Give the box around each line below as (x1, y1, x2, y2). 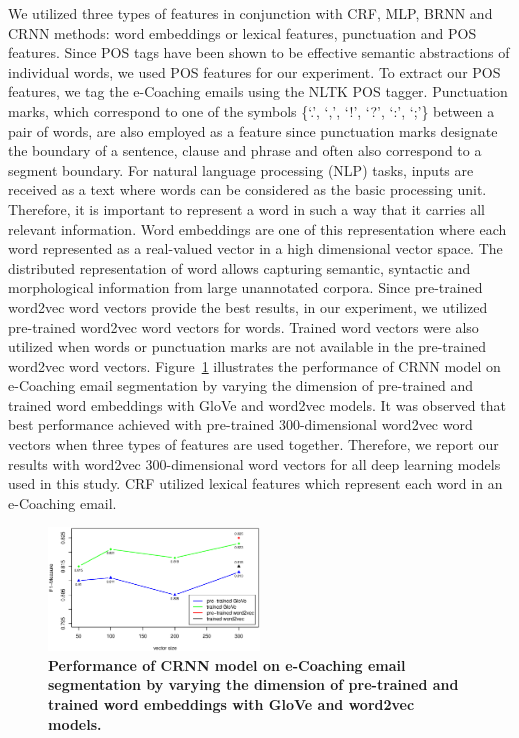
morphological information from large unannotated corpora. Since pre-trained (8, 277, 483, 298)
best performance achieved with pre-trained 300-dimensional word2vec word (8, 414, 473, 435)
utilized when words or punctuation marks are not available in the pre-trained (8, 336, 486, 357)
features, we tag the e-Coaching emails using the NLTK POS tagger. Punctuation (8, 81, 508, 102)
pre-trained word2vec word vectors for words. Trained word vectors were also (8, 316, 479, 337)
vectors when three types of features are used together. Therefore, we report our (8, 434, 499, 455)
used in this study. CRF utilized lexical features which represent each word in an (8, 473, 503, 494)
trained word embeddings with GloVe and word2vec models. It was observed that (8, 394, 506, 415)
